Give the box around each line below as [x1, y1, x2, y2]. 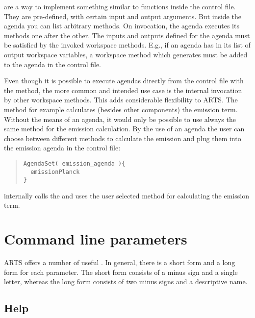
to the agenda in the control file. [4, 59, 101, 69]
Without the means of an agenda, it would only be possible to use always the [4, 114, 236, 124]
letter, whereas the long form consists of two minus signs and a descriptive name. [4, 276, 248, 287]
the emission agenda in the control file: [4, 143, 121, 153]
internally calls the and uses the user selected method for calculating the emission [4, 190, 249, 200]
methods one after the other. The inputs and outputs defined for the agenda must [4, 30, 250, 40]
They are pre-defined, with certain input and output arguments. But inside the [4, 11, 241, 21]
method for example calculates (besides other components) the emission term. [4, 104, 238, 114]
